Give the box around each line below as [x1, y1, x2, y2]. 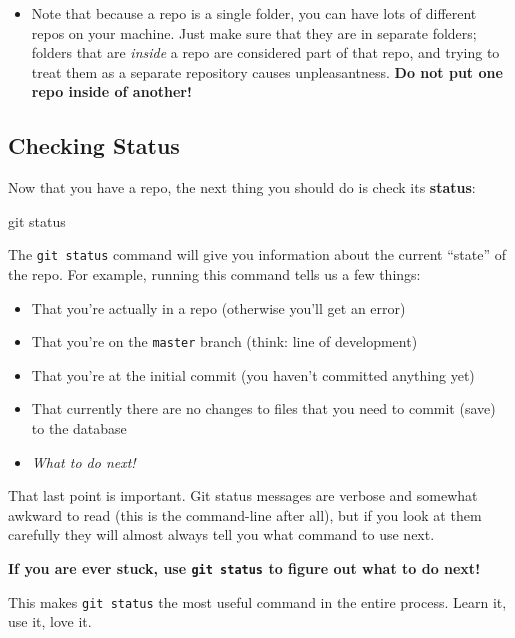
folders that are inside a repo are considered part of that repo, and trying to [31, 42, 500, 63]
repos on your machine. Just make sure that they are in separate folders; [31, 22, 477, 43]
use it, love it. [8, 611, 92, 632]
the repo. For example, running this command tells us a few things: [8, 264, 421, 285]
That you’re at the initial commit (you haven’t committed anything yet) [31, 364, 475, 385]
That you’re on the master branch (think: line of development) [31, 331, 418, 352]
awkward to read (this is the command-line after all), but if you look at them [8, 504, 482, 525]
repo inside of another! [31, 81, 192, 102]
